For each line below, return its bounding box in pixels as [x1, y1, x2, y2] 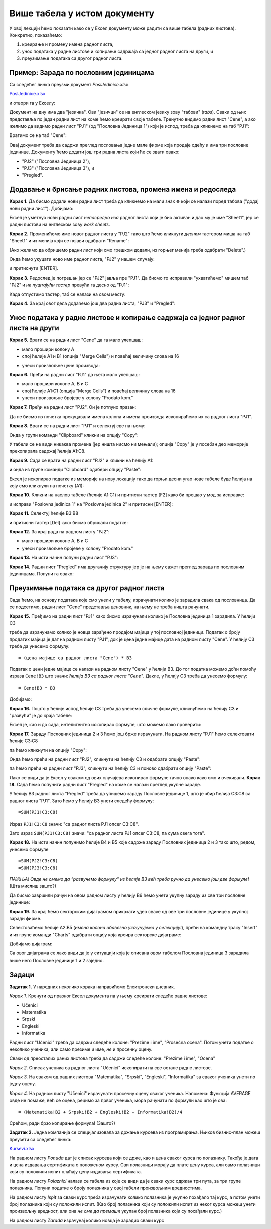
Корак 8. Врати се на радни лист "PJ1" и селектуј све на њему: [9, 423, 146, 429]
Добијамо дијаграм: [9, 941, 53, 947]
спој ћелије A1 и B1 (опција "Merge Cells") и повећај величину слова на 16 [22, 353, 179, 359]
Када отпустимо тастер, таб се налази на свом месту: [9, 291, 126, 297]
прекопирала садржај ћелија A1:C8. [9, 448, 86, 454]
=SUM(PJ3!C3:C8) [18, 865, 58, 871]
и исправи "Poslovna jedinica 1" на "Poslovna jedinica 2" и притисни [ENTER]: [9, 501, 173, 507]
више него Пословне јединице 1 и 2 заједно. [9, 957, 104, 963]
